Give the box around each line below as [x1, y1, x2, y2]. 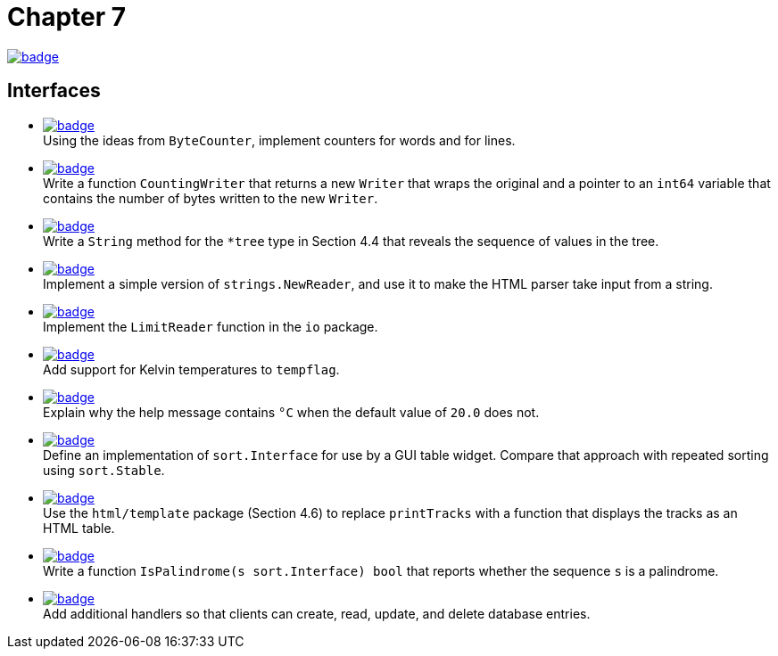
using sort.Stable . [43, 462, 165, 478]
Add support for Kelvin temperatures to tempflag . [43, 361, 340, 377]
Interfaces [7, 79, 101, 102]
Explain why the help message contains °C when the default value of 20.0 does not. [43, 404, 540, 420]
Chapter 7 [7, 2, 127, 32]
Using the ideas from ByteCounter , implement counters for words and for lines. [43, 132, 516, 148]
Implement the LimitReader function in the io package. [43, 318, 378, 334]
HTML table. [43, 520, 115, 536]
